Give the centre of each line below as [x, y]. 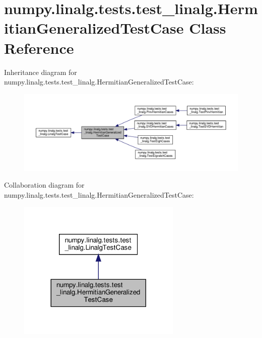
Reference [39, 48]
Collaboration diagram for [44, 185]
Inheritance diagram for [41, 72]
